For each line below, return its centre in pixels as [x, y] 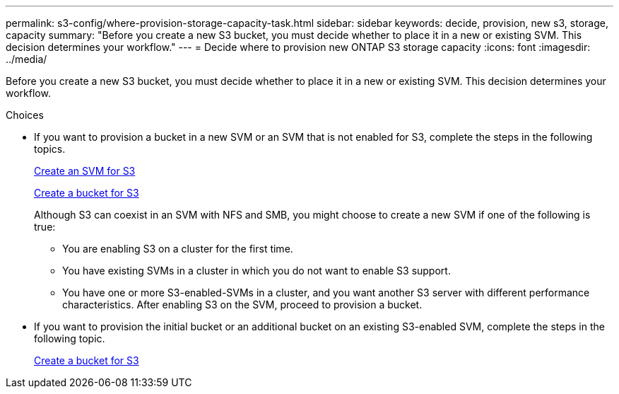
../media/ [26, 59]
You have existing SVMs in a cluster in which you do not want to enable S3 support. [257, 271]
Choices [25, 115]
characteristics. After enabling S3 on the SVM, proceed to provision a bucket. [242, 305]
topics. [50, 149]
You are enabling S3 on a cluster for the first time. [178, 249]
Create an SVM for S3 [85, 171]
